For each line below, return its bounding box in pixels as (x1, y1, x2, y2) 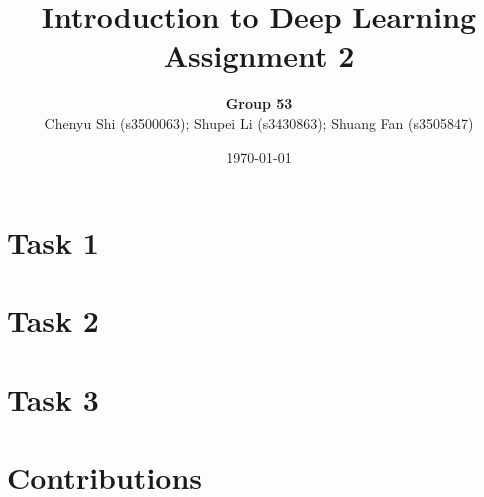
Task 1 (7, 222, 99, 263)
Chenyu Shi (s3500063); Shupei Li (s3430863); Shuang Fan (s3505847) (44, 112, 474, 133)
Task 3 (7, 378, 99, 419)
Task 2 (7, 300, 99, 341)
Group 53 (225, 93, 293, 114)
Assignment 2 (163, 35, 355, 76)
